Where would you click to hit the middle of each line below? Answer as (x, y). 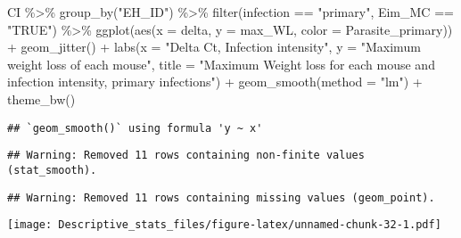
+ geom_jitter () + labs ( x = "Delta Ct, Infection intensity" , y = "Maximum (214, 47)
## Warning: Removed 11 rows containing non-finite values (186, 156)
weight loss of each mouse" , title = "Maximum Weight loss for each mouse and (221, 64)
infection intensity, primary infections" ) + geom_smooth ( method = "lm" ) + (215, 82)
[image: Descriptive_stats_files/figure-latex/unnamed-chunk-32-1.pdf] (224, 225)
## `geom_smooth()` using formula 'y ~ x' (135, 128)
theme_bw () (41, 98)
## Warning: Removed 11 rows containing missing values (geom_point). (221, 197)
